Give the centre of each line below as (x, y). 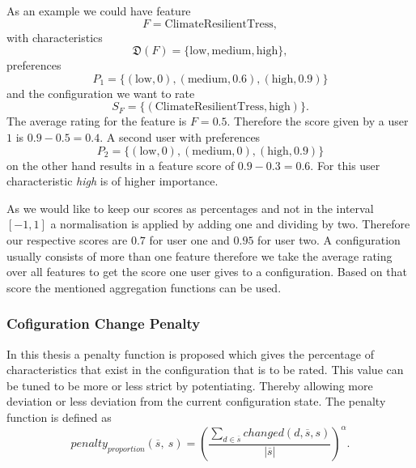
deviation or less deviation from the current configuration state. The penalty (196, 401)
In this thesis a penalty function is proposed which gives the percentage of (190, 353)
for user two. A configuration (329, 239)
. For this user (345, 165)
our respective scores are (67, 239)
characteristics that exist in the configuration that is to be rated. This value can (205, 370)
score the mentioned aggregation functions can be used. (144, 287)
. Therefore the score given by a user (318, 121)
